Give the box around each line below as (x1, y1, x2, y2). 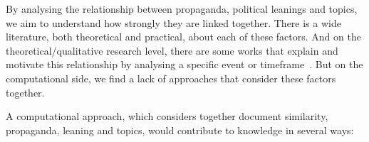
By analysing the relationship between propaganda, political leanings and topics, (6, 1, 358, 16)
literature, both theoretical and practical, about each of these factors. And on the (6, 29, 361, 44)
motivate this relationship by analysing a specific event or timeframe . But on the (6, 57, 363, 72)
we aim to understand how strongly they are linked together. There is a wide (6, 15, 341, 30)
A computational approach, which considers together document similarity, (6, 109, 328, 124)
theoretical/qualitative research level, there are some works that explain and (6, 43, 338, 58)
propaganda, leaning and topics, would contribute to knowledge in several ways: (6, 122, 354, 137)
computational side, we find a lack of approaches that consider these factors (6, 70, 336, 85)
